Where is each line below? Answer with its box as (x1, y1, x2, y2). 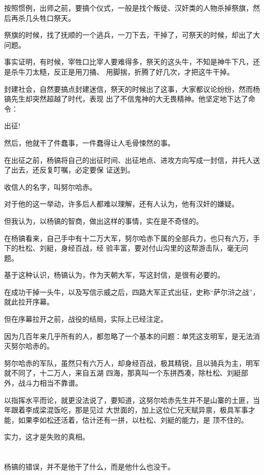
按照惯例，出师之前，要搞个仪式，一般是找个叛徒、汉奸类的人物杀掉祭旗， (4, 3, 253, 13)
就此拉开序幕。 (4, 296, 54, 307)
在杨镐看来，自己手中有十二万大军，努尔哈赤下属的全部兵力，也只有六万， (4, 232, 253, 243)
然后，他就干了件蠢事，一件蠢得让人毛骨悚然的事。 (4, 137, 175, 148)
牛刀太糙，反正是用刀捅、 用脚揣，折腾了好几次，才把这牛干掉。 (18, 66, 234, 77)
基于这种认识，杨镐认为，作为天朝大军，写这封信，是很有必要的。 (4, 269, 224, 280)
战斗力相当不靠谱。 (18, 378, 82, 388)
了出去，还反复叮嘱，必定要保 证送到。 (4, 164, 135, 175)
